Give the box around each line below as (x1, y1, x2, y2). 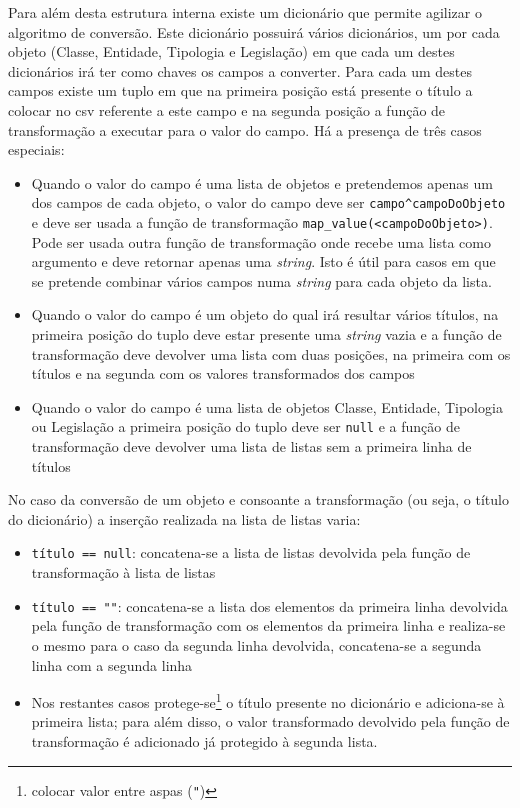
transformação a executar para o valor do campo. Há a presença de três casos (8, 119, 482, 140)
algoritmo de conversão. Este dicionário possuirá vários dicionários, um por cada (8, 21, 500, 42)
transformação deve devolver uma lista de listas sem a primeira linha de (31, 436, 472, 457)
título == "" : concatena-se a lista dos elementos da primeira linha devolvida (31, 595, 508, 616)
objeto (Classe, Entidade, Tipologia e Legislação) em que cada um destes (8, 41, 455, 62)
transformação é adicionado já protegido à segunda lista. (31, 730, 378, 751)
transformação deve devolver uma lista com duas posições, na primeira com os (31, 343, 511, 364)
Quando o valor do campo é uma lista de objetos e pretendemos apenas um (31, 172, 493, 193)
